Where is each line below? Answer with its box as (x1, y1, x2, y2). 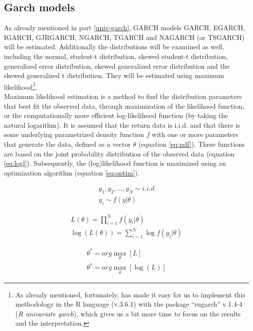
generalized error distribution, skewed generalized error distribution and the (4, 60, 230, 71)
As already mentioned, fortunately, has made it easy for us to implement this (15, 289, 246, 299)
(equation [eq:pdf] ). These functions (138, 138, 245, 149)
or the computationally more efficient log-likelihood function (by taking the (4, 110, 228, 120)
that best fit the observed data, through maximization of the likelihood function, (4, 100, 245, 111)
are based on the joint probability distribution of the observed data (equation (4, 148, 235, 158)
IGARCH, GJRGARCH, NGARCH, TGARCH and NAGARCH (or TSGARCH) (4, 32, 245, 42)
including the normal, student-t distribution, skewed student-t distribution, (4, 51, 228, 61)
